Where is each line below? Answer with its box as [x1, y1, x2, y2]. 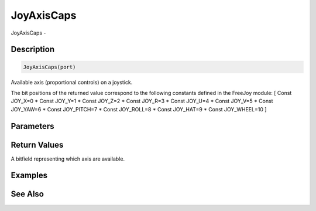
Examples [11, 171, 48, 181]
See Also [11, 189, 44, 199]
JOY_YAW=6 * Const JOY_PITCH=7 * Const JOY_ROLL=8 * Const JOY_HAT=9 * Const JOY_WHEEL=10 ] [11, 105, 267, 113]
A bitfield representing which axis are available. [11, 155, 125, 162]
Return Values [11, 139, 64, 149]
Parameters [11, 121, 54, 131]
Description [11, 45, 55, 55]
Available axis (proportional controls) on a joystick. [11, 79, 133, 86]
